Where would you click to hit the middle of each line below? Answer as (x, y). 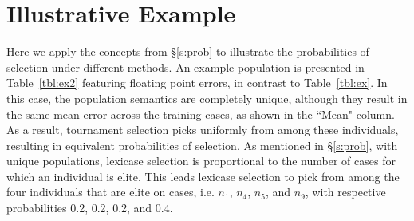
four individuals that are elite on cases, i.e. (110, 192)
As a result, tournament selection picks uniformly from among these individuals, (203, 130)
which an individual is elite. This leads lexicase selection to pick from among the (203, 176)
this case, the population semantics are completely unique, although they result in (207, 98)
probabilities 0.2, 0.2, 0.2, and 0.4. (90, 208)
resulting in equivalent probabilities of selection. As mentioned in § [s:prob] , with (202, 145)
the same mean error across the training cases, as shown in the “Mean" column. (201, 114)
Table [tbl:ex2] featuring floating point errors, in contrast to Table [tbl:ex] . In (197, 83)
